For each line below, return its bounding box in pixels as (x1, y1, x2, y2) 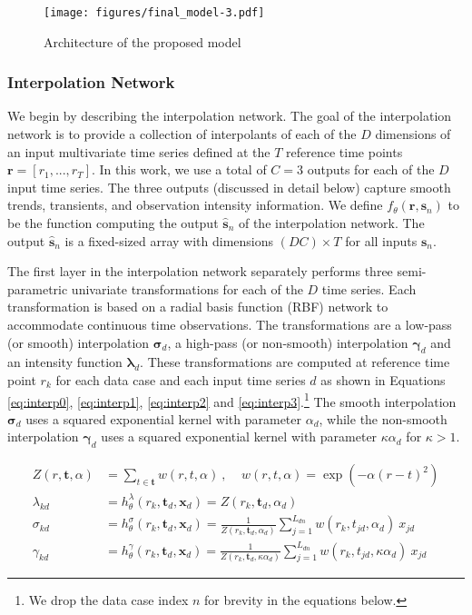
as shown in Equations (320, 370, 446, 389)
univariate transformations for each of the (71, 279, 303, 298)
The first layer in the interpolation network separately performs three (7, 262, 393, 281)
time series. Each (321, 279, 417, 298)
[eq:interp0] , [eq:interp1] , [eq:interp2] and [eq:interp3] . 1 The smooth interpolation (7, 389, 457, 411)
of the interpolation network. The (238, 213, 425, 233)
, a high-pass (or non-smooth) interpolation (167, 332, 408, 352)
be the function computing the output (7, 213, 219, 233)
